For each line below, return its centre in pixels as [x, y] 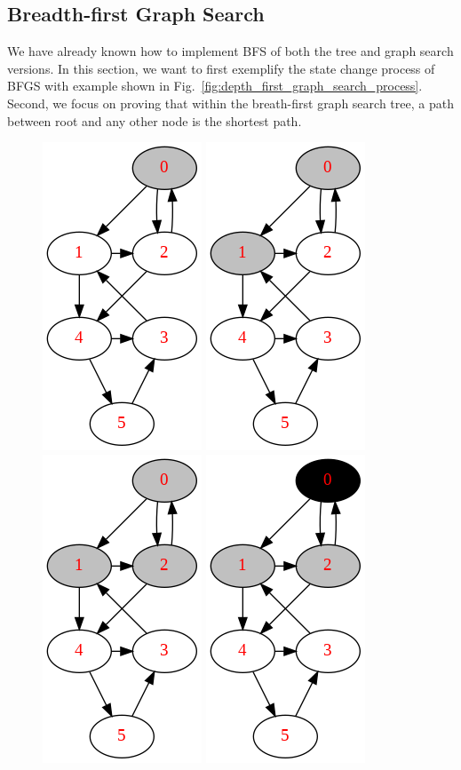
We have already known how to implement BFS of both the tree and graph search [230, 51]
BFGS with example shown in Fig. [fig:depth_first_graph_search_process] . [215, 86]
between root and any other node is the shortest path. [155, 120]
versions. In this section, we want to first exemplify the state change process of [221, 68]
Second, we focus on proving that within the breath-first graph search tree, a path [230, 103]
